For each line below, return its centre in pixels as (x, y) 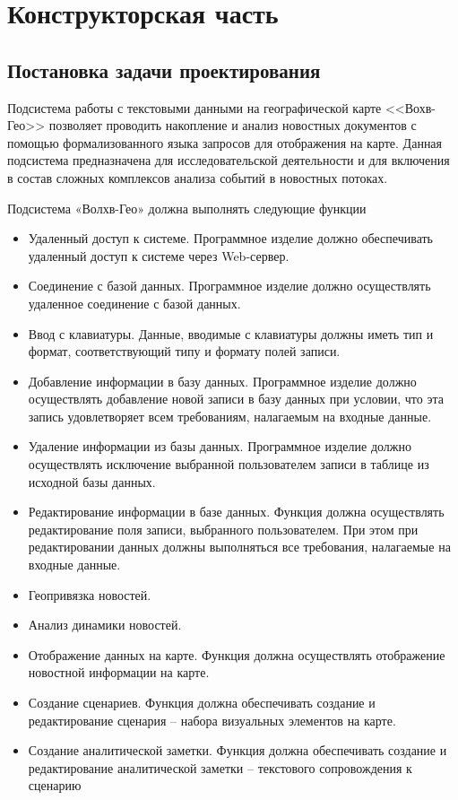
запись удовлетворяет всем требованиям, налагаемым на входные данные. (230, 416)
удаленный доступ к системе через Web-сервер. (159, 255)
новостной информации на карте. (119, 672)
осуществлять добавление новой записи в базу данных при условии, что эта (236, 399)
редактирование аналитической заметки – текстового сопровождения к (220, 767)
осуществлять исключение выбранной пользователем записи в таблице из (229, 464)
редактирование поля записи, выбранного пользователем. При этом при (223, 529)
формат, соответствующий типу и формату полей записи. (184, 351)
